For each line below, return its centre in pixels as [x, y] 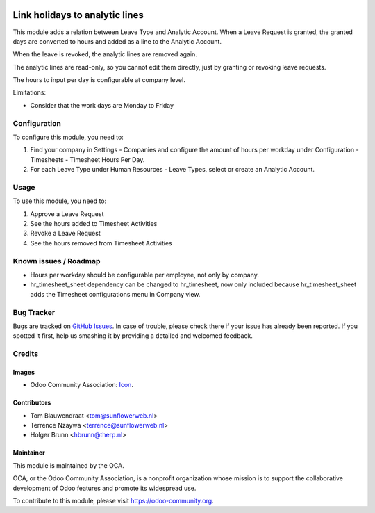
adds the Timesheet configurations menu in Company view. [115, 294]
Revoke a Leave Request [65, 234]
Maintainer [29, 453]
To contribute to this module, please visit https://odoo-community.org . [114, 501]
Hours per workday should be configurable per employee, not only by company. [145, 275]
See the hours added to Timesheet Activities [94, 224]
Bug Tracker [34, 312]
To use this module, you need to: [60, 201]
